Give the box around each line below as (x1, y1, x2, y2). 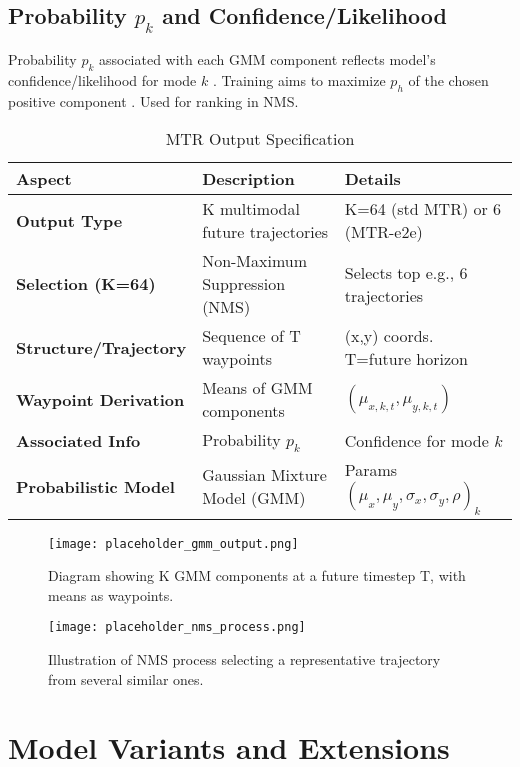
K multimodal (202, 197, 300, 221)
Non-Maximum (202, 249, 308, 273)
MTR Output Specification (165, 127, 355, 151)
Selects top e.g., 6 (344, 260, 468, 284)
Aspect (16, 167, 72, 191)
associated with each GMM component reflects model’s (98, 49, 436, 69)
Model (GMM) (202, 486, 306, 510)
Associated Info (16, 428, 141, 452)
